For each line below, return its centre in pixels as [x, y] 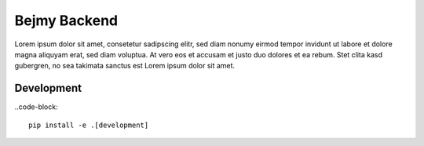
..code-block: [36, 107]
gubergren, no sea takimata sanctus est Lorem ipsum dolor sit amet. [125, 66]
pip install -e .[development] [89, 125]
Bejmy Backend [66, 20]
